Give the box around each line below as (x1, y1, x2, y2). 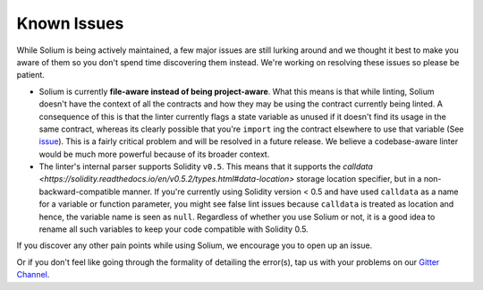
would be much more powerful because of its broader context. (38, 149, 270, 159)
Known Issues (16, 13, 124, 33)
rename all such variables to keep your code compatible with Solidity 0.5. (38, 224, 309, 235)
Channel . (16, 269, 50, 280)
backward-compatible (38, 186, 121, 197)
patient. (16, 70, 45, 81)
